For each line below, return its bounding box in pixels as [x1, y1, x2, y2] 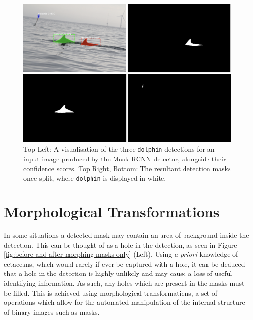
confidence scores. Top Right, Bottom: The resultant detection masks [23, 163, 231, 173]
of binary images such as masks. [4, 306, 100, 317]
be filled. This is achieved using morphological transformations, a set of [4, 287, 218, 297]
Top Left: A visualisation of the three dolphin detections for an [23, 144, 215, 154]
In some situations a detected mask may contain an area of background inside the [4, 230, 249, 240]
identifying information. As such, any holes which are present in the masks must [4, 277, 245, 288]
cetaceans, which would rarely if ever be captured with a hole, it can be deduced [4, 258, 245, 269]
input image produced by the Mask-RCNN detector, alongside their [23, 154, 226, 164]
